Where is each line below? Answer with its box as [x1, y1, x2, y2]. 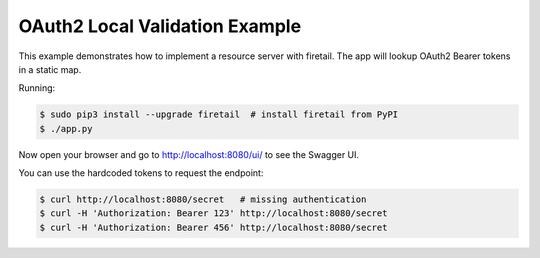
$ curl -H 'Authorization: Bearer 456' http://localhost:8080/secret [39, 221, 388, 233]
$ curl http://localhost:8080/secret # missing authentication [39, 194, 367, 205]
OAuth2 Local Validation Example [18, 15, 302, 37]
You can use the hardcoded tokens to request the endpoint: [18, 167, 264, 179]
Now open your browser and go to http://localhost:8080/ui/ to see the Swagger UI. [18, 148, 360, 160]
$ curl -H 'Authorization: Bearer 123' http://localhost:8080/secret [39, 208, 388, 219]
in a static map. [18, 63, 82, 75]
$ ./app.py [39, 123, 93, 134]
